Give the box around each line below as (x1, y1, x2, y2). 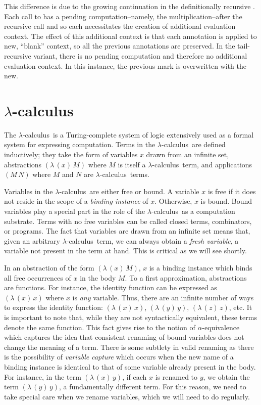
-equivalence (202, 322, 240, 332)
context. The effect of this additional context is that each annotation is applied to (4, 30, 257, 41)
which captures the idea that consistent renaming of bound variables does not (4, 332, 244, 342)
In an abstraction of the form (4, 262, 94, 273)
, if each (122, 371, 147, 382)
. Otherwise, (154, 196, 192, 206)
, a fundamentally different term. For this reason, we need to (59, 381, 246, 392)
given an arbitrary (4, 235, 60, 246)
